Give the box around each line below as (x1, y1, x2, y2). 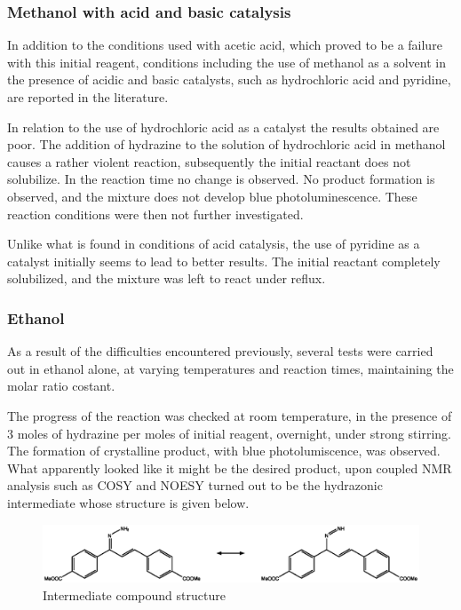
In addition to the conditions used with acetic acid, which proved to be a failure (7, 36, 442, 54)
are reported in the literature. (7, 88, 169, 106)
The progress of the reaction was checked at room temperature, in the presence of (7, 406, 452, 424)
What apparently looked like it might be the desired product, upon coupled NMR (7, 458, 452, 477)
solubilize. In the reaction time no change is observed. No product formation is (7, 170, 435, 188)
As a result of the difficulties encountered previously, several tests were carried (7, 342, 433, 360)
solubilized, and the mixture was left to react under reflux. (7, 269, 326, 288)
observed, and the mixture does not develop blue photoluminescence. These (7, 186, 417, 205)
